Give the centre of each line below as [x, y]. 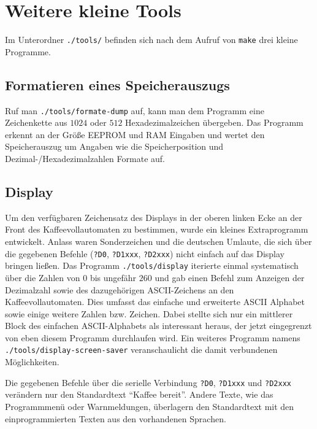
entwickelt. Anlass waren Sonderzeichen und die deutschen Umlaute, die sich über [158, 241]
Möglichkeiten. [32, 362]
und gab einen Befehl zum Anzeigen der [230, 277]
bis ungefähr [113, 277]
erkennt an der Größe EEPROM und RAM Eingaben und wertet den [135, 134]
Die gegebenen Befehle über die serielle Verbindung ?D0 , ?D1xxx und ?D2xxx [148, 382]
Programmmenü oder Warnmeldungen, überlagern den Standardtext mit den [150, 406]
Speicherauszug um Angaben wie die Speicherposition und [114, 146]
